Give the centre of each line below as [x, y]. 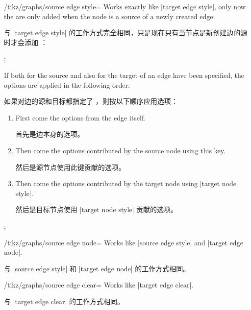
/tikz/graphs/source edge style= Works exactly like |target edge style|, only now [125, 6]
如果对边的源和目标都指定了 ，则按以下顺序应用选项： [91, 101]
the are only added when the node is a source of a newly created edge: [110, 16]
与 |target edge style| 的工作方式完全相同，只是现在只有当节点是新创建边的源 [126, 33]
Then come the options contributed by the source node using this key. [120, 150]
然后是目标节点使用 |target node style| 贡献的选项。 [97, 209]
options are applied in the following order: [67, 84]
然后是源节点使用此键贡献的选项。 [70, 167]
